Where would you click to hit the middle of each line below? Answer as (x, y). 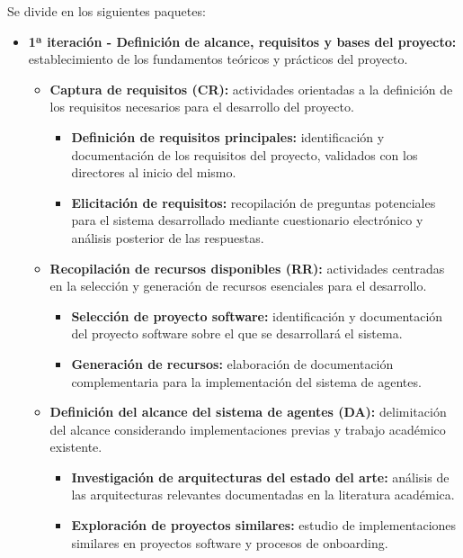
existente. (76, 447)
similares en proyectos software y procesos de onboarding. (230, 542)
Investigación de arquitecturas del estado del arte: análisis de (260, 477)
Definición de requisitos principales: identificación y (228, 136)
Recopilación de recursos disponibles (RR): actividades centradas (247, 268)
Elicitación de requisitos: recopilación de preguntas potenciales (254, 202)
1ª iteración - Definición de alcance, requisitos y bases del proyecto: (242, 41)
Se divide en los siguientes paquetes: (107, 11)
